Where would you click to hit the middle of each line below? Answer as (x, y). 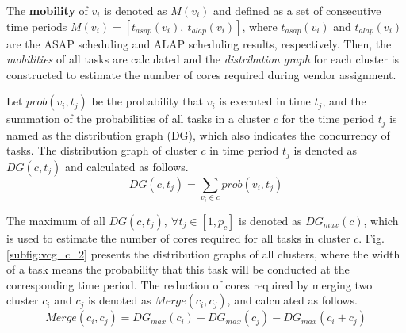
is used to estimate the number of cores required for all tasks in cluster (178, 237)
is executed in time (265, 101)
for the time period (328, 119)
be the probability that (147, 101)
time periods (37, 26)
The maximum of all (56, 220)
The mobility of (47, 10)
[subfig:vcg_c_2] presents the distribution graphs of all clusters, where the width (203, 253)
